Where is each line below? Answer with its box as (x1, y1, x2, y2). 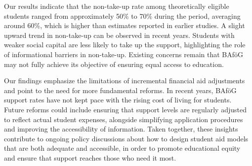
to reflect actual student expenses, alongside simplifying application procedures (4, 114, 243, 124)
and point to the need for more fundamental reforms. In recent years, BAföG (4, 85, 237, 95)
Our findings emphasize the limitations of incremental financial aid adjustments (4, 75, 245, 86)
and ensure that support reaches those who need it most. (4, 152, 176, 163)
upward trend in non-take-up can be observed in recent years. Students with (4, 30, 235, 40)
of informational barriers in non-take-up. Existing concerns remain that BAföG (4, 49, 244, 59)
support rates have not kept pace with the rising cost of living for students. (4, 95, 232, 105)
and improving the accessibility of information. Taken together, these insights (4, 124, 238, 134)
